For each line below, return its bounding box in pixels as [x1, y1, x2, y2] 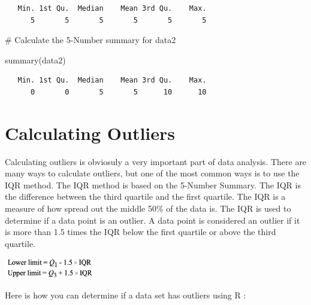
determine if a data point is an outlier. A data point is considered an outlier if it [5, 213, 300, 226]
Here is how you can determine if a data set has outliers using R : [5, 289, 246, 301]
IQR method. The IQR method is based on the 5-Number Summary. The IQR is [5, 178, 301, 191]
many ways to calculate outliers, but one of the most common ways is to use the [5, 167, 300, 179]
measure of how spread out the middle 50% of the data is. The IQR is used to [5, 202, 291, 215]
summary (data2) [5, 53, 66, 66]
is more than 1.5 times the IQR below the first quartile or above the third [5, 225, 276, 238]
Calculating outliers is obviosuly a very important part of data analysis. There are [5, 155, 307, 167]
